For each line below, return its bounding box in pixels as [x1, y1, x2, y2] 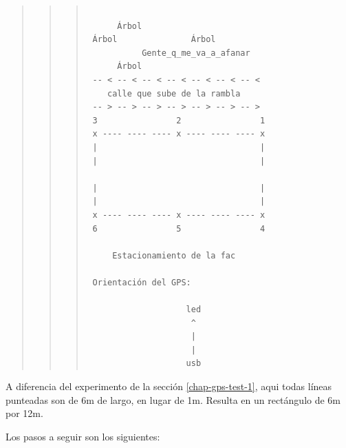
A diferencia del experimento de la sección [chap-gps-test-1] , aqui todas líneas [6, 379, 332, 394]
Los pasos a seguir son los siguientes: [6, 429, 160, 443]
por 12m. [6, 406, 43, 420]
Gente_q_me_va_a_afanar [142, 48, 250, 58]
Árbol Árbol [92, 34, 216, 45]
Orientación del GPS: [92, 277, 191, 287]
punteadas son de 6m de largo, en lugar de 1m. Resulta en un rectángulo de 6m [6, 392, 341, 407]
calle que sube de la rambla [107, 88, 241, 99]
